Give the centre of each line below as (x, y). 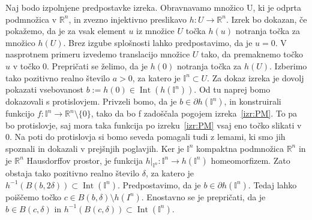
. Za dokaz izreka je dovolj (256, 77)
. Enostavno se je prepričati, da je (203, 196)
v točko (26, 65)
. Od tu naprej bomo (232, 89)
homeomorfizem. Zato (250, 160)
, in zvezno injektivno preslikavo (127, 19)
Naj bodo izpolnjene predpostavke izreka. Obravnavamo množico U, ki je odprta (153, 7)
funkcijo (20, 113)
